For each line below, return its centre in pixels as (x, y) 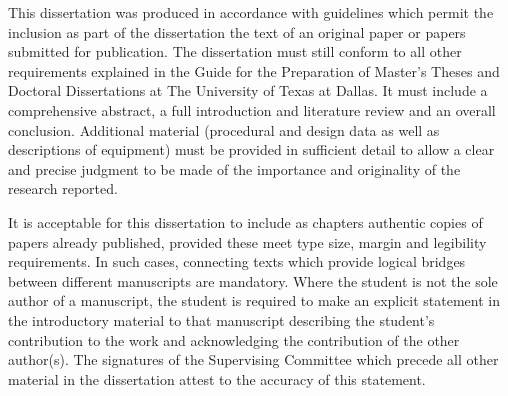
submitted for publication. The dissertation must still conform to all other (235, 51)
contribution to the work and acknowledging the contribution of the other (234, 339)
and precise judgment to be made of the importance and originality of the (234, 168)
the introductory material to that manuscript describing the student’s (221, 319)
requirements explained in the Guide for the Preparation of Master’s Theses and (254, 70)
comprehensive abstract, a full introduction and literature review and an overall (252, 109)
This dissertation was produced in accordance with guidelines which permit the (251, 12)
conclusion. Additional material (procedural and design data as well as (224, 129)
